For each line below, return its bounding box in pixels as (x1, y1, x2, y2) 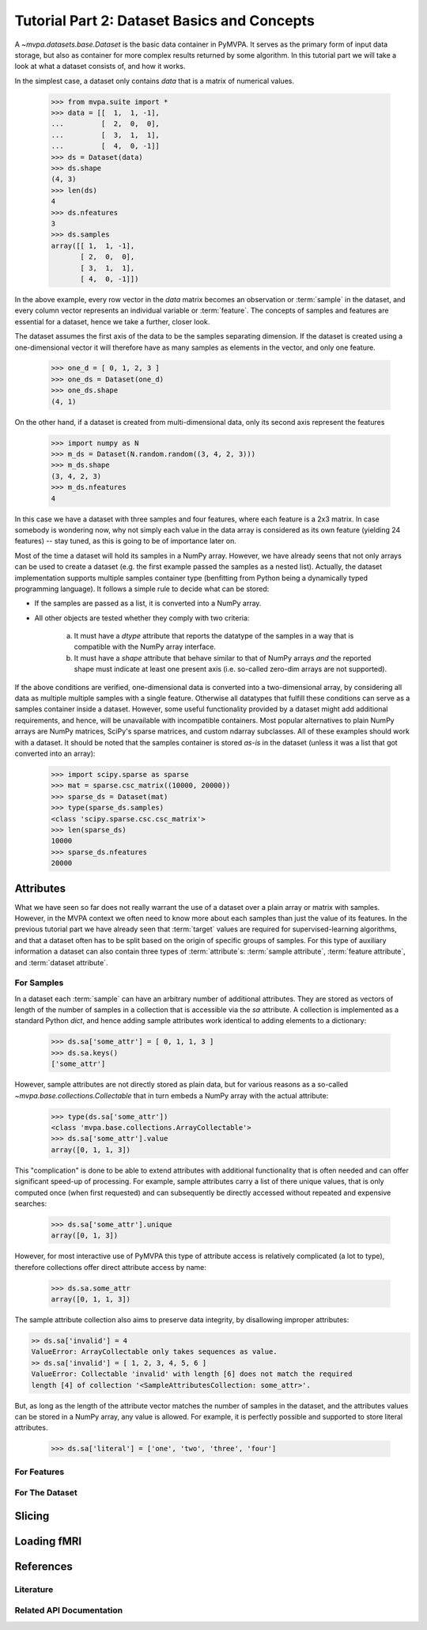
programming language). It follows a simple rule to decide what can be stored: (14, 584, 270, 593)
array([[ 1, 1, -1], (51, 241, 135, 250)
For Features (14, 1466, 65, 1477)
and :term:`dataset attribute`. (14, 957, 108, 967)
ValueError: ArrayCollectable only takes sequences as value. (31, 1348, 278, 1356)
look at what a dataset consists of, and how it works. (14, 62, 186, 71)
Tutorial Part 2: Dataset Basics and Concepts (14, 12, 316, 29)
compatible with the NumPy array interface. (74, 642, 217, 652)
